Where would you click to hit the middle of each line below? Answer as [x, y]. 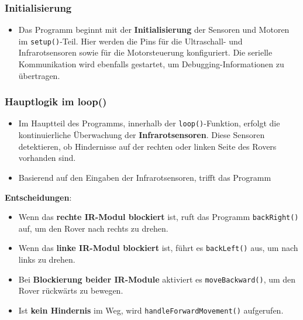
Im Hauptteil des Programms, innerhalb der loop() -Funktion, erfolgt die [149, 123]
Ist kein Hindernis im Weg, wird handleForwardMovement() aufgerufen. [151, 310]
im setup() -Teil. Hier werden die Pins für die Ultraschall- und [130, 41]
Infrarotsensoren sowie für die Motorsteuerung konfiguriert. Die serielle [145, 52]
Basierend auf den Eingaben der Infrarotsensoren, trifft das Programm [145, 177]
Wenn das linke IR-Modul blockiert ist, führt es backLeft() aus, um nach [158, 248]
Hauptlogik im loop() [56, 101]
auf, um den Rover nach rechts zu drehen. [93, 228]
